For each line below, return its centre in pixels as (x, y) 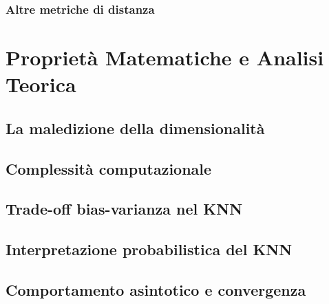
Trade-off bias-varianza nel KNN (124, 209)
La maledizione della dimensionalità (135, 128)
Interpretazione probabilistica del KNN (149, 249)
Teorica (41, 84)
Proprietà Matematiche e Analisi (165, 57)
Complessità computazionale (109, 168)
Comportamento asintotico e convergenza (156, 289)
